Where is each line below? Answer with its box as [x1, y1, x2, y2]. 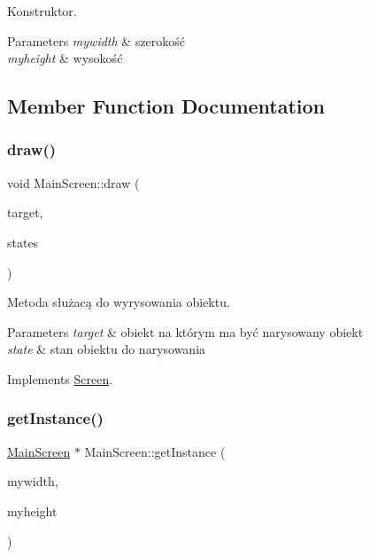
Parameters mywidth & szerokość [7, 31, 186, 50]
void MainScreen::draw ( [7, 173, 140, 192]
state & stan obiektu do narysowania [7, 340, 206, 358]
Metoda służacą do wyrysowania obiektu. [7, 293, 230, 311]
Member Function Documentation [7, 92, 326, 120]
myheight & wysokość [7, 49, 123, 67]
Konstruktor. [7, 2, 77, 20]
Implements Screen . [7, 369, 113, 388]
